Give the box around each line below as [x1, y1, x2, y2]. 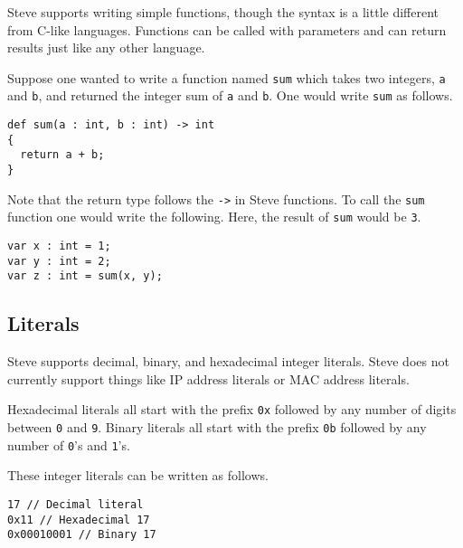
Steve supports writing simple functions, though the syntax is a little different [7, 3, 439, 21]
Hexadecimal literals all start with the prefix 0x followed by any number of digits [7, 400, 457, 419]
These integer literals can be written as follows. [7, 466, 269, 485]
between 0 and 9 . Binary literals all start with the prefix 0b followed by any [7, 418, 427, 437]
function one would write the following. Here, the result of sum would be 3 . [7, 207, 421, 226]
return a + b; [20, 148, 105, 162]
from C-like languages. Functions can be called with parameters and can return [7, 20, 447, 39]
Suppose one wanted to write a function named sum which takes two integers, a [7, 68, 446, 87]
